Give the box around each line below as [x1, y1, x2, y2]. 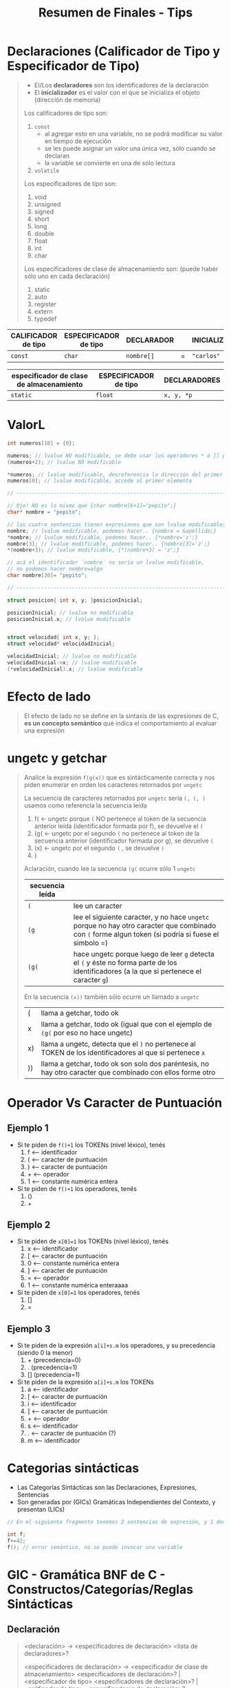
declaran [44, 151, 70, 160]
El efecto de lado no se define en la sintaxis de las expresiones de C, [23, 711, 219, 720]
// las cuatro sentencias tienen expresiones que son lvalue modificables [7, 521, 226, 528]
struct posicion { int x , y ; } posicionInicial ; [7, 597, 143, 604]
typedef [34, 315, 57, 323]
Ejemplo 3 [7, 1323, 51, 1335]
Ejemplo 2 [7, 1219, 51, 1231]
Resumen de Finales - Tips [38, 5, 193, 21]
